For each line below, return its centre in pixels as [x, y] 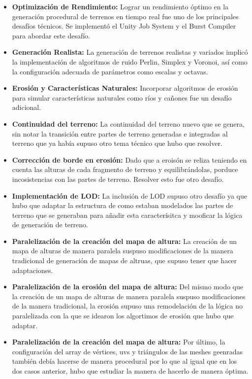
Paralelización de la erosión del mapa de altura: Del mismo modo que [128, 287]
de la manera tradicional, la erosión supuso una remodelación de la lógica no [127, 306]
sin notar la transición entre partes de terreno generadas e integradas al [120, 133]
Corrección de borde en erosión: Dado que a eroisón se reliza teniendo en [129, 159]
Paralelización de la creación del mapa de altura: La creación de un [125, 241]
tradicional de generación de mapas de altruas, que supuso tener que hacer [125, 260]
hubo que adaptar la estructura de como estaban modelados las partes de [123, 205]
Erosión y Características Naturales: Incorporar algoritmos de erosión [125, 88]
